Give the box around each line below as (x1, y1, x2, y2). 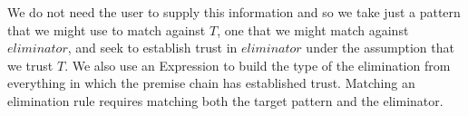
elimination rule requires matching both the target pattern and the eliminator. (7, 91, 444, 110)
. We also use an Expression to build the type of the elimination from (64, 55, 451, 74)
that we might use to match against (7, 20, 206, 39)
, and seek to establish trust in (67, 38, 238, 57)
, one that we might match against (217, 20, 409, 39)
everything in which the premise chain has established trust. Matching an (7, 73, 415, 92)
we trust (7, 55, 54, 74)
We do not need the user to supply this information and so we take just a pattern (7, 3, 461, 21)
